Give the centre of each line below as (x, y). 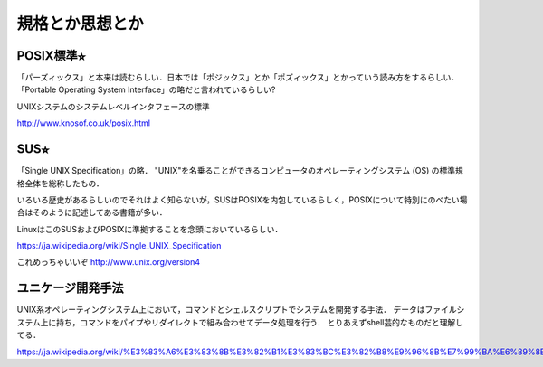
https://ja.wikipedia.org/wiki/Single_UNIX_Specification (119, 246)
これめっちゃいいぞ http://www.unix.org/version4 (109, 262)
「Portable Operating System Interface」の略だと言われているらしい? (146, 89)
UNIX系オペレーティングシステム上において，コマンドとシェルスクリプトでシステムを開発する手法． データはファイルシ (241, 310)
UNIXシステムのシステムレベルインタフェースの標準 (113, 106)
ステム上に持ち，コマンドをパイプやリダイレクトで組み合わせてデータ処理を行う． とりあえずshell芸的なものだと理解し (240, 322)
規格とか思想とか (81, 24)
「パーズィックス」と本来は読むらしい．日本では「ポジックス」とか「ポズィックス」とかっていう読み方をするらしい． (238, 78)
